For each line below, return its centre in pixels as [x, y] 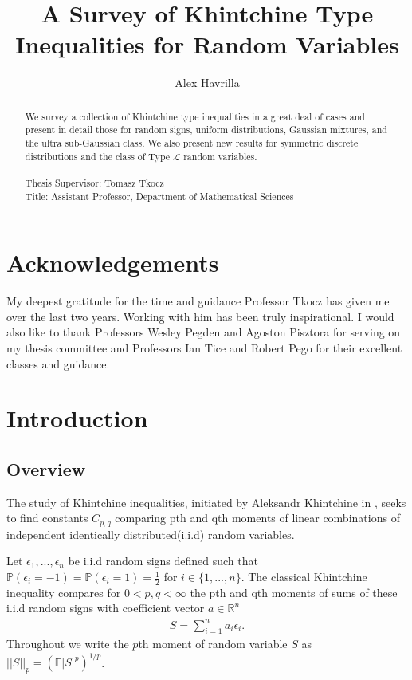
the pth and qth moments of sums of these [294, 592]
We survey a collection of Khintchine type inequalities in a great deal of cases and [195, 116]
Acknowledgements [113, 263]
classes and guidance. [58, 363]
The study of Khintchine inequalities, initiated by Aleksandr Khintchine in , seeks [206, 502]
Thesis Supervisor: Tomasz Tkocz [94, 182]
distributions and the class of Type [98, 156]
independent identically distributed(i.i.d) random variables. [151, 534]
